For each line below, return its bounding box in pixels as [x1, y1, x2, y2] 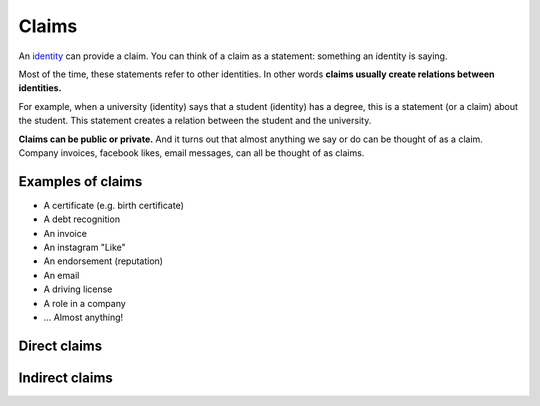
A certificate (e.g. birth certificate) [43, 199, 185, 211]
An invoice [43, 227, 87, 239]
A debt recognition [43, 213, 120, 225]
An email [43, 269, 80, 281]
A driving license [43, 283, 113, 295]
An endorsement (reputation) [43, 255, 164, 267]
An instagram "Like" [43, 241, 127, 253]
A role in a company [43, 297, 127, 309]
